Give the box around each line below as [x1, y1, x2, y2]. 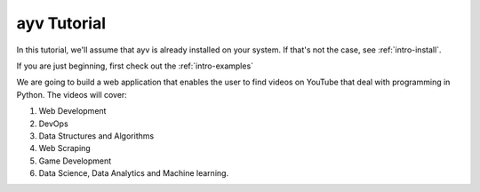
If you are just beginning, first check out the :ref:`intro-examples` [16, 60, 253, 71]
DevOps [38, 118, 68, 129]
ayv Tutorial [16, 13, 107, 33]
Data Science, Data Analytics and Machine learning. [38, 168, 229, 179]
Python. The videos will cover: [16, 89, 128, 100]
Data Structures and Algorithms [38, 130, 155, 141]
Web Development [38, 106, 107, 116]
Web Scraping [38, 143, 91, 154]
